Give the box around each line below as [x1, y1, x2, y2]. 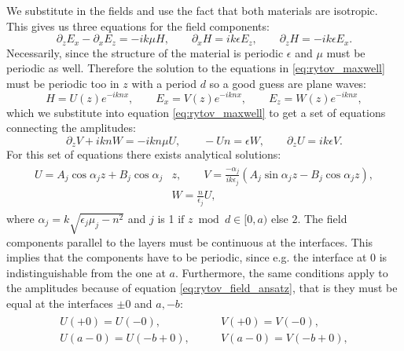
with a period [131, 75, 196, 91]
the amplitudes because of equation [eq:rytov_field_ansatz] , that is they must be [6, 280, 398, 296]
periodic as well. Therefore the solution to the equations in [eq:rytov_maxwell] [6, 60, 385, 76]
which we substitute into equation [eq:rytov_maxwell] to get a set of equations [6, 104, 386, 120]
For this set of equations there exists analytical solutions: [6, 146, 281, 163]
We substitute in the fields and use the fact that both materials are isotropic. [6, 2, 378, 18]
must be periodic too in [6, 75, 119, 91]
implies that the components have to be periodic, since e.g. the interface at [6, 249, 367, 265]
